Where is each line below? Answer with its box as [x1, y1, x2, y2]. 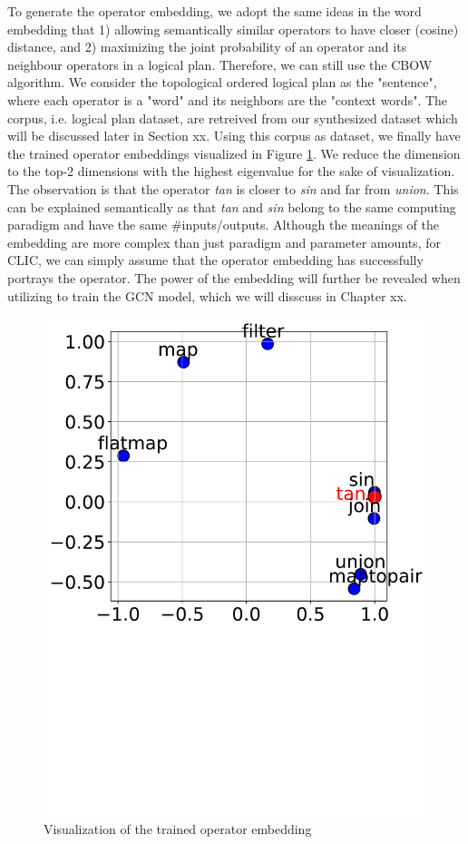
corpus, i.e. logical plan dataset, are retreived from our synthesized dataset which [7, 108, 458, 127]
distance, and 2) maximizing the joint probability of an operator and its [7, 37, 407, 56]
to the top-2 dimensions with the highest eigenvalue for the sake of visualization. [7, 162, 455, 181]
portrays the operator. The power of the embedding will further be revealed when [7, 268, 461, 287]
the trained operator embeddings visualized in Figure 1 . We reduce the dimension [7, 143, 461, 162]
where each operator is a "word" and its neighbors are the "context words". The [7, 90, 448, 109]
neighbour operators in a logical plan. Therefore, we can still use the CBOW [7, 54, 433, 74]
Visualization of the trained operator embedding [44, 819, 312, 838]
